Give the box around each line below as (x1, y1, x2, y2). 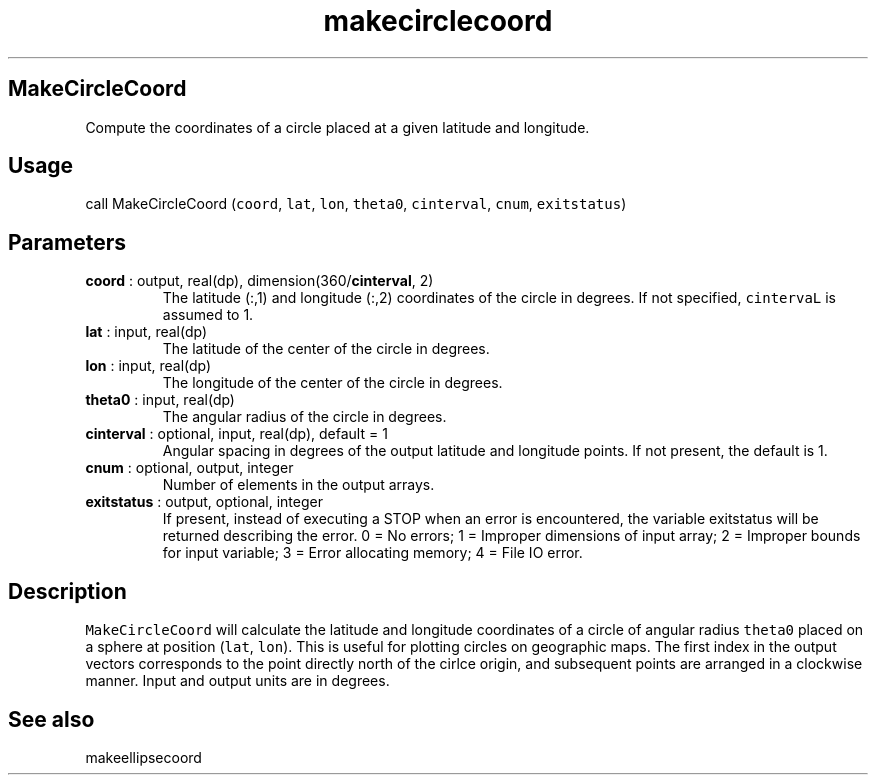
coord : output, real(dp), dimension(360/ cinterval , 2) (85, 272, 434, 290)
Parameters (8, 229, 126, 255)
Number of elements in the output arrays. (162, 476, 435, 494)
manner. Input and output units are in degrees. (85, 672, 390, 690)
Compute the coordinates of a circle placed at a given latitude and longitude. (85, 118, 590, 136)
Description (8, 578, 127, 604)
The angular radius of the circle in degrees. (162, 408, 447, 426)
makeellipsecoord (85, 748, 202, 766)
